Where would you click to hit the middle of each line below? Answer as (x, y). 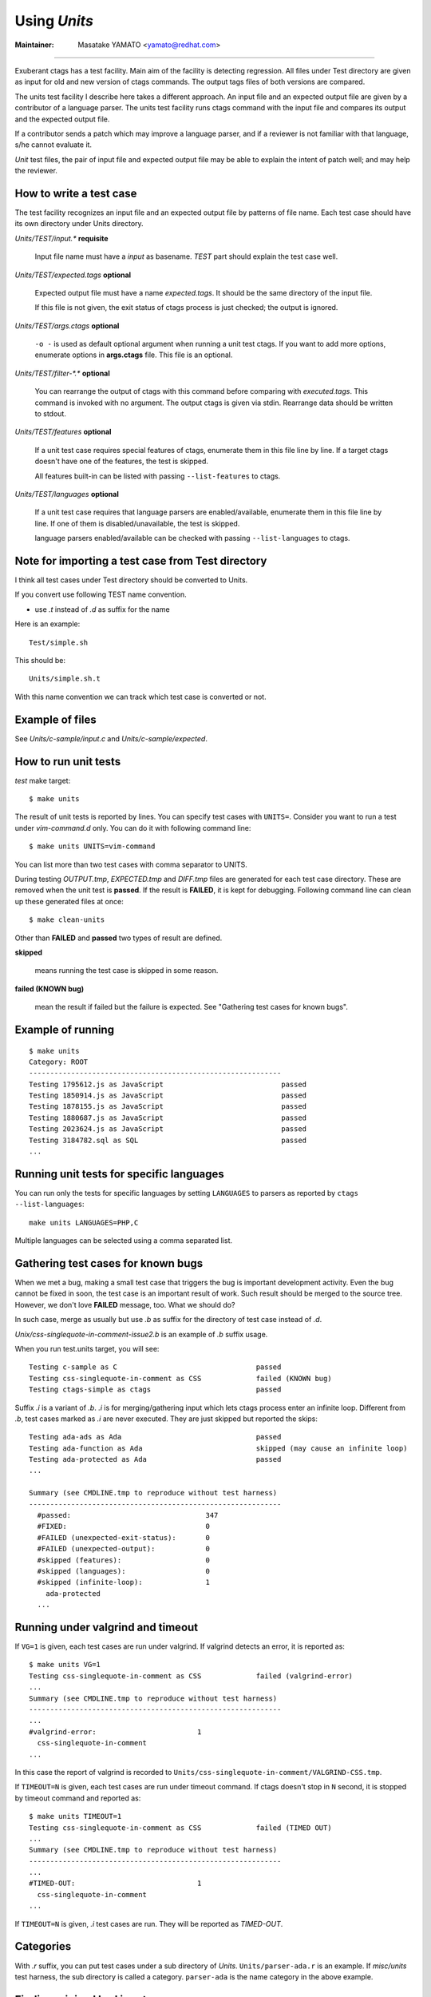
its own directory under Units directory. (79, 224)
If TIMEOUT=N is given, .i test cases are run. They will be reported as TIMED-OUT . (149, 1924)
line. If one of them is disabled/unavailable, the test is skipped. (137, 523)
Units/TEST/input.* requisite (61, 238)
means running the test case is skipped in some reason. (127, 971)
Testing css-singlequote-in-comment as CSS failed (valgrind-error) (191, 1676)
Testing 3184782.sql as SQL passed (168, 1140)
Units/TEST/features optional (63, 432)
